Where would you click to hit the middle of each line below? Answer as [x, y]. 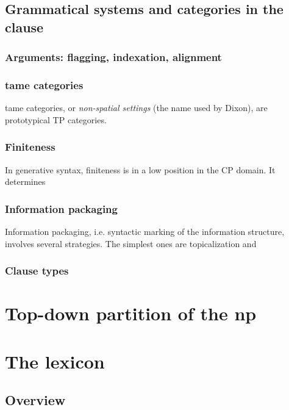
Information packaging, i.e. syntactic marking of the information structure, [145, 232]
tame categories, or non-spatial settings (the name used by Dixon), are [136, 108]
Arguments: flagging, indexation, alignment [113, 57]
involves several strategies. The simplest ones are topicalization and [131, 243]
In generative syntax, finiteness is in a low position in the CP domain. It [140, 169]
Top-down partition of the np [131, 313]
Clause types [37, 271]
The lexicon [55, 361]
